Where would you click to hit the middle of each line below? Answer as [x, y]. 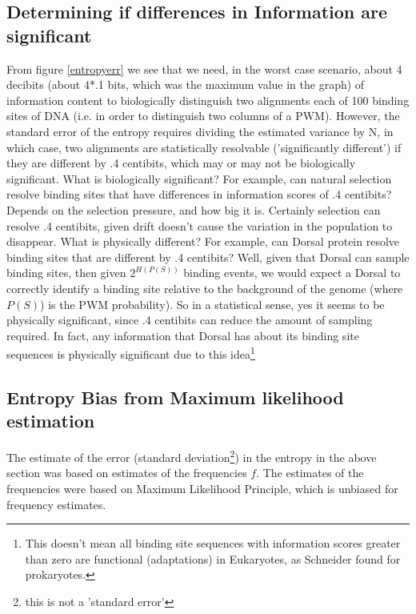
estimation [51, 421]
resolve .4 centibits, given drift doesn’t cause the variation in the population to [200, 225]
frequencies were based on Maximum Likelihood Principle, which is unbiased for [202, 488]
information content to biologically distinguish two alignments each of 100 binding [208, 100]
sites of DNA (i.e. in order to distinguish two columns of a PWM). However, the [203, 116]
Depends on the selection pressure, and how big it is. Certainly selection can [194, 209]
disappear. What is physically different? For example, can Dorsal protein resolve [203, 241]
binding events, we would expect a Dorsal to [292, 273]
